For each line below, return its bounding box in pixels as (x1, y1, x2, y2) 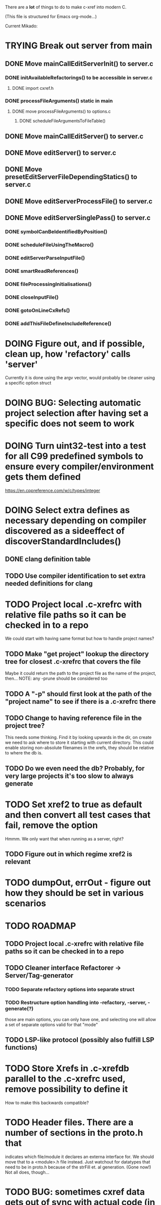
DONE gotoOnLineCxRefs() (5, 307, 70, 314)
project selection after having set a (5, 408, 149, 419)
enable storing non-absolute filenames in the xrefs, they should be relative (5, 745, 154, 751)
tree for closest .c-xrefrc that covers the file (5, 657, 141, 666)
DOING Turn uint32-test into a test (5, 440, 146, 451)
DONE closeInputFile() (5, 294, 59, 301)
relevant (5, 858, 31, 866)
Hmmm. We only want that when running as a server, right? (5, 836, 124, 841)
